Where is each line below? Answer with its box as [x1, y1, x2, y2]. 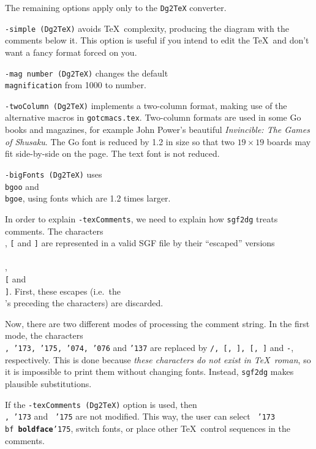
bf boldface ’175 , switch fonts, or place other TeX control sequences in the [5, 421, 290, 434]
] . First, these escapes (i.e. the [5, 284, 121, 297]
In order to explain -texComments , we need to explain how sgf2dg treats [5, 212, 278, 225]
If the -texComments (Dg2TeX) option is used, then [5, 398, 197, 410]
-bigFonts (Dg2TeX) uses [5, 167, 102, 180]
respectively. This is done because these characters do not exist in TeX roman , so [5, 353, 311, 366]
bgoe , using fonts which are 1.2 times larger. [5, 192, 171, 205]
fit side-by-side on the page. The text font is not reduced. [5, 147, 220, 160]
